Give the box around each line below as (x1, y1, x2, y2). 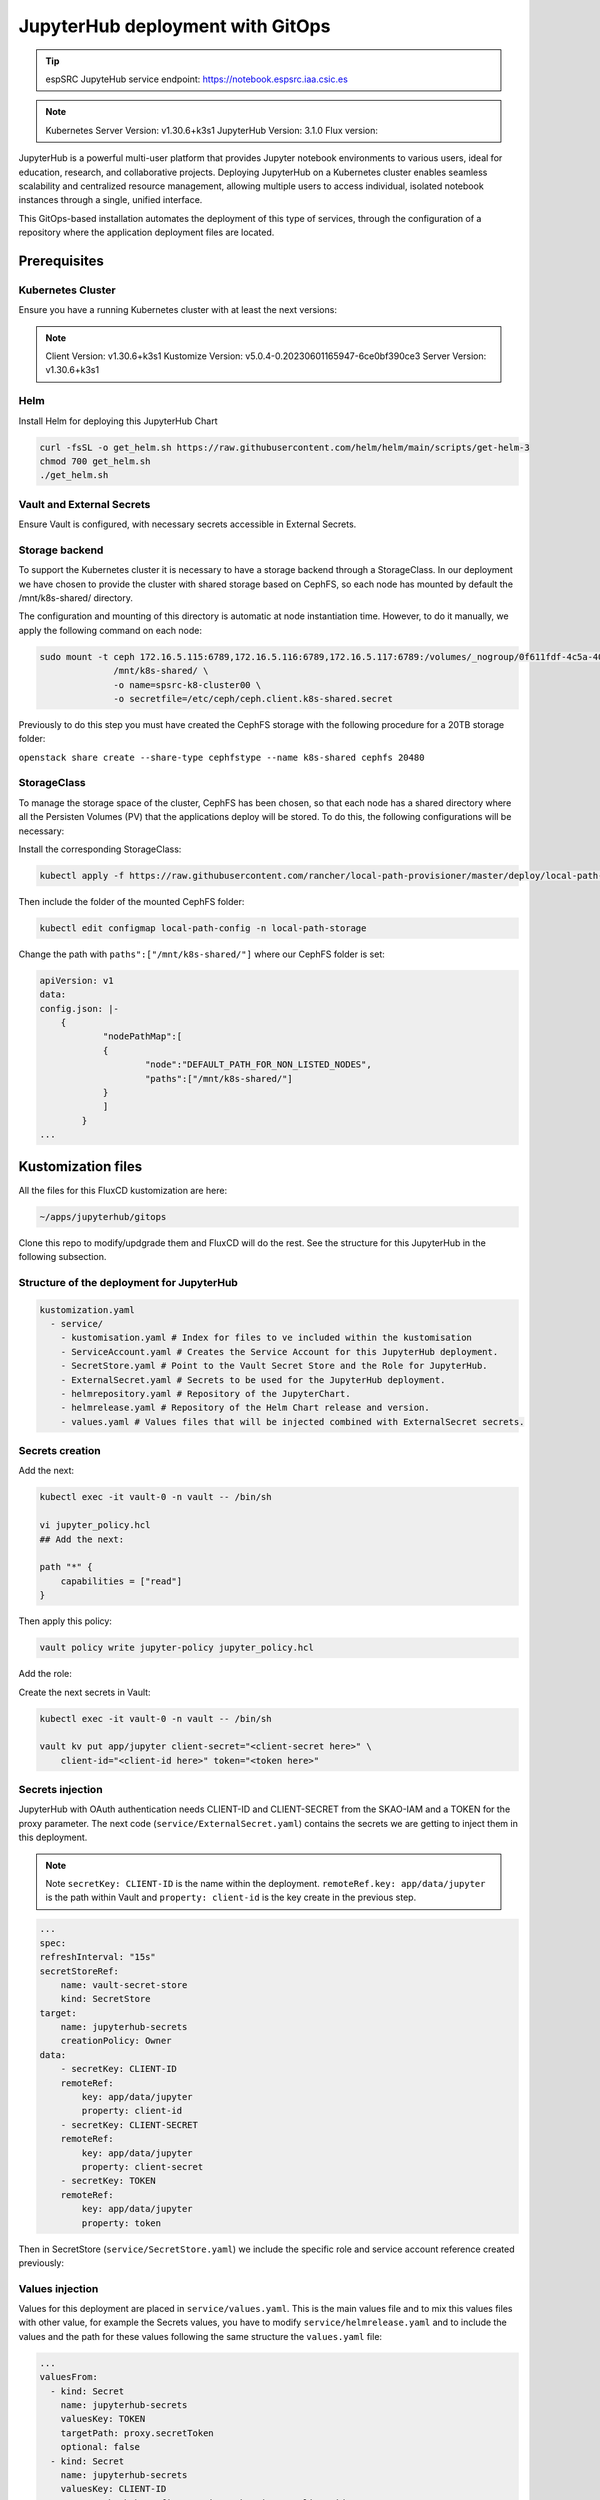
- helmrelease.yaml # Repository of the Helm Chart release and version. (60, 1402, 430, 1414)
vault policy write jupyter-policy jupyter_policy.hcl (39, 1642, 314, 1654)
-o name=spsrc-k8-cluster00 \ (113, 679, 262, 690)
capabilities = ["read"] (60, 1575, 183, 1587)
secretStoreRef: (39, 1965, 120, 1977)
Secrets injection (18, 1783, 104, 1797)
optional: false (60, 2441, 140, 2453)
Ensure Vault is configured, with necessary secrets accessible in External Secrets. (18, 518, 357, 530)
